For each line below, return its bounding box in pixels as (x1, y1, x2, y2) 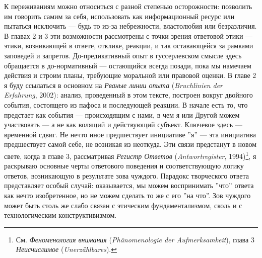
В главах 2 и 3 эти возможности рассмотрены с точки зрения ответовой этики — (4, 30, 253, 41)
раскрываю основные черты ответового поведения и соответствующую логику (4, 160, 244, 171)
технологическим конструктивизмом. (4, 210, 117, 220)
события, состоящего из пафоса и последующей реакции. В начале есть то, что (4, 99, 248, 110)
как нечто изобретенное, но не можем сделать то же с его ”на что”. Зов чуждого (4, 190, 251, 200)
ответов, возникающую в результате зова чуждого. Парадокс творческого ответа (4, 170, 249, 181)
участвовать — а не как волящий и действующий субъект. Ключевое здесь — (4, 119, 242, 130)
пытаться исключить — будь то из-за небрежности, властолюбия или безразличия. (4, 21, 257, 31)
